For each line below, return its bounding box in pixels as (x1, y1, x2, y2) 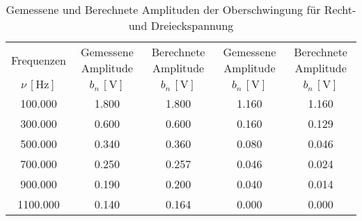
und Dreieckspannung (128, 17, 234, 33)
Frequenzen (11, 51, 66, 68)
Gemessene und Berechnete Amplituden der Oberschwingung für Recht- (6, 1, 356, 17)
